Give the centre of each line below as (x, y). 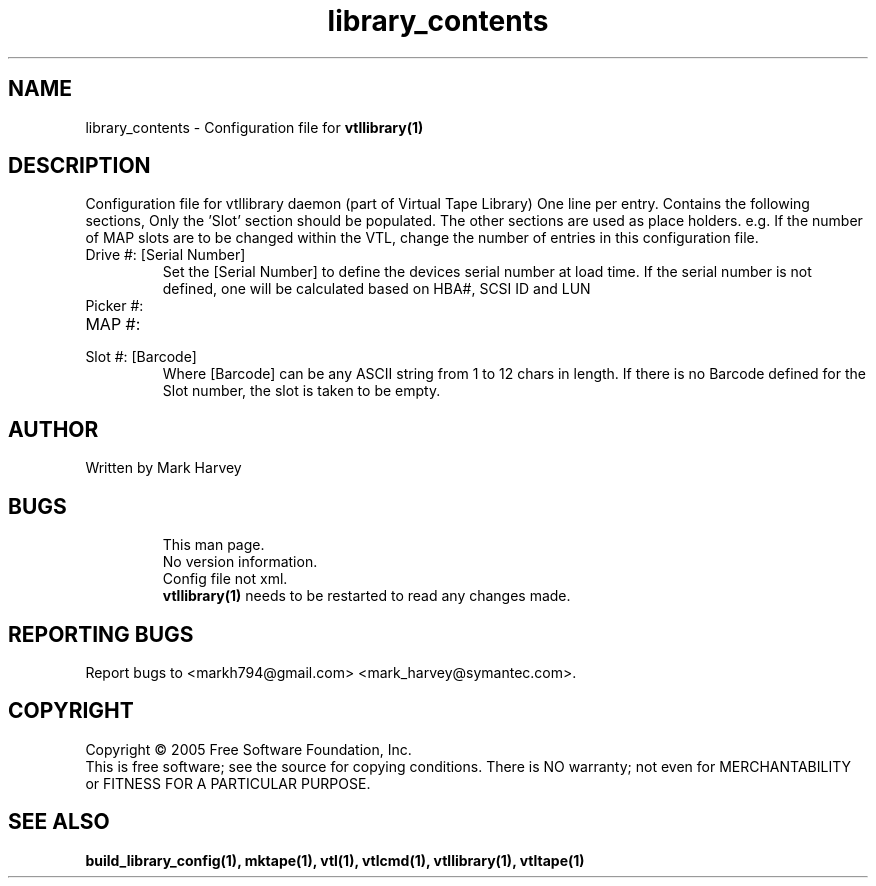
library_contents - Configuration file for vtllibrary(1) (254, 127)
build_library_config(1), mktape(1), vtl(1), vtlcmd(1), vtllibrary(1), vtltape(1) (335, 860)
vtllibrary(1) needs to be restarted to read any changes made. (366, 596)
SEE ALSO (59, 822)
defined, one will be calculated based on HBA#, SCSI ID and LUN (376, 289)
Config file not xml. (225, 579)
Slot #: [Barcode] (141, 357)
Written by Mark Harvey (163, 468)
